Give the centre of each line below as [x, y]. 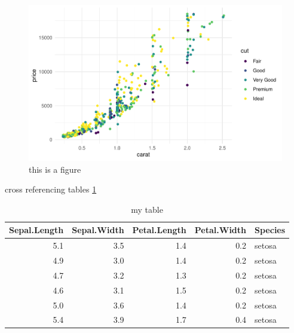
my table [147, 209]
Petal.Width [220, 230]
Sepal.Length [36, 230]
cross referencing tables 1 [51, 189]
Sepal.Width [98, 230]
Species [270, 230]
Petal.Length [159, 230]
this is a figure [55, 169]
